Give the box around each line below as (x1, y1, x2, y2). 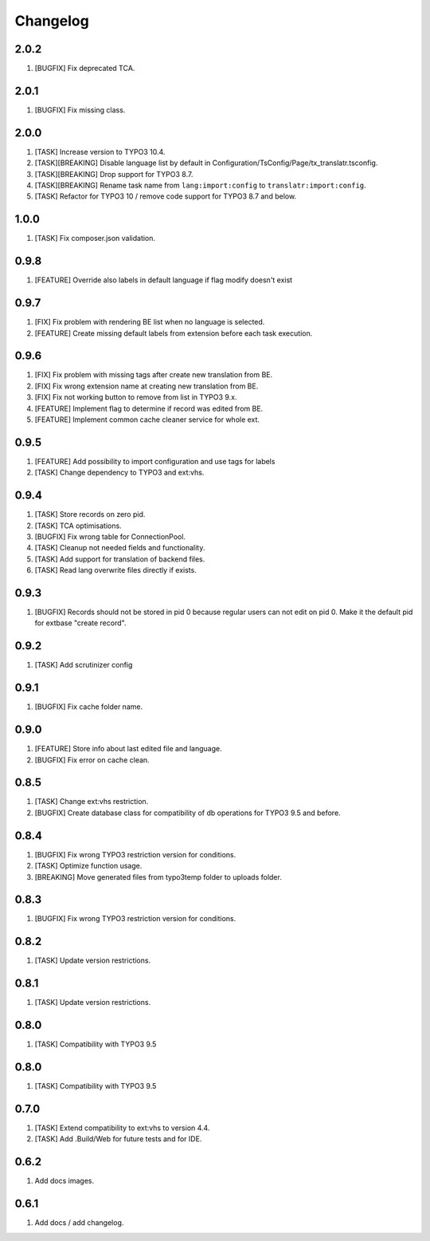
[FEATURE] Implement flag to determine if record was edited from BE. (34, 404, 264, 413)
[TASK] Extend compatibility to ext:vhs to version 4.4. (34, 1123, 210, 1133)
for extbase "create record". (34, 618, 127, 628)
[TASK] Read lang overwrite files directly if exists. (34, 565, 197, 575)
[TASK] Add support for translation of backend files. (34, 554, 205, 564)
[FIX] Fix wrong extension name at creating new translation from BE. (34, 381, 259, 391)
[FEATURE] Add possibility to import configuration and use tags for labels (34, 456, 276, 466)
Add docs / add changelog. (34, 1218, 124, 1227)
